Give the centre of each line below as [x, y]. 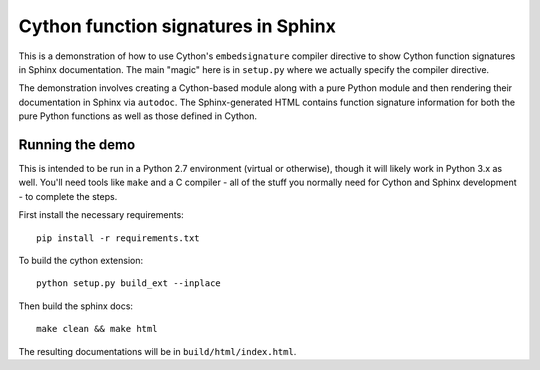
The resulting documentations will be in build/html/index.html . [157, 351]
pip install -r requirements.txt [118, 238]
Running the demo [77, 144]
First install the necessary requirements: [101, 215]
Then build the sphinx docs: [76, 306]
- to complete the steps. [68, 196]
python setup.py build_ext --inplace [129, 283]
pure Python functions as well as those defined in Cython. [138, 116]
